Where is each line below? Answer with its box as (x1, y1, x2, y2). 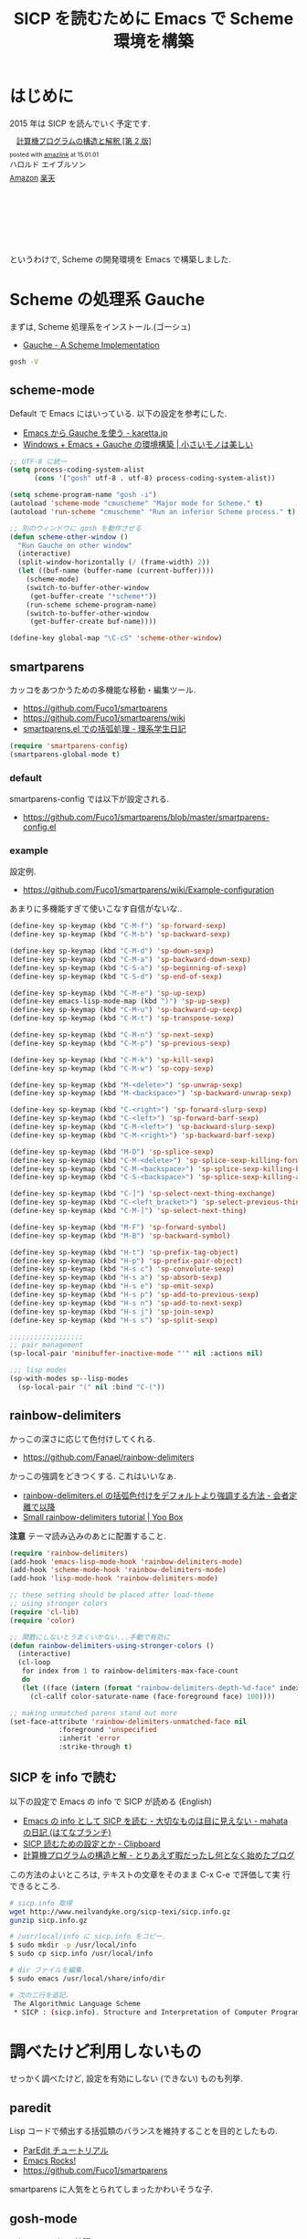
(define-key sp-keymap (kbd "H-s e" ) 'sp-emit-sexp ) (9, 1282, 215, 1291)
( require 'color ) (9, 1616, 76, 1625)
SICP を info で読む (9, 1769, 117, 1786)
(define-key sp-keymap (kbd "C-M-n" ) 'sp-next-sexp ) (9, 1030, 215, 1040)
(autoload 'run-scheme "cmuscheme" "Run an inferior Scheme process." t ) (9, 507, 297, 516)
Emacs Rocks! (22, 2155, 76, 2166)
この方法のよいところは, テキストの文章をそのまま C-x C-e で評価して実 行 (9, 1869, 291, 1880)
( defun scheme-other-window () (9, 532, 129, 542)
